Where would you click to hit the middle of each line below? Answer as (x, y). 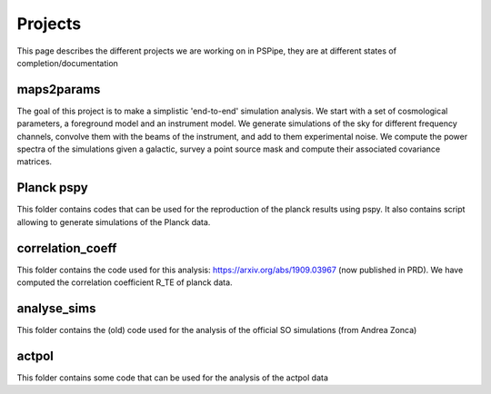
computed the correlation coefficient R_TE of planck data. (125, 282)
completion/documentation (67, 63)
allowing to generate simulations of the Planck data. (114, 222)
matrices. (35, 162)
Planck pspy (52, 187)
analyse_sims (56, 308)
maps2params (59, 89)
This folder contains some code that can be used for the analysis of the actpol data (173, 378)
